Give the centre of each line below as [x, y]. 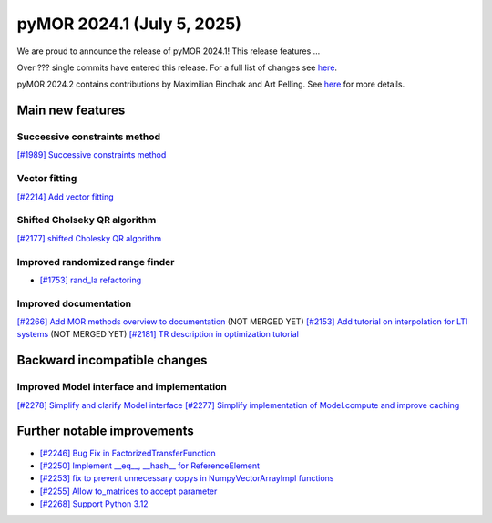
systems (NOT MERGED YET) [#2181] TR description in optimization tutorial [158, 334]
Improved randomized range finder [96, 261]
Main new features [71, 111]
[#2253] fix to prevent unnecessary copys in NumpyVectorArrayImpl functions [187, 478]
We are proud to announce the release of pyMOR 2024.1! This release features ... [169, 51]
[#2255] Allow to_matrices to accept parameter [128, 491]
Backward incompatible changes [112, 360]
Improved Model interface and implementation [122, 387]
